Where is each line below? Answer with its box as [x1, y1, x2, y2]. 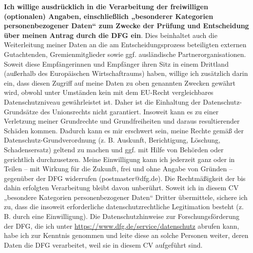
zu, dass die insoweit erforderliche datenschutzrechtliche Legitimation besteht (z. [4, 201, 244, 212]
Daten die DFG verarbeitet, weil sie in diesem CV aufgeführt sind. [4, 239, 203, 250]
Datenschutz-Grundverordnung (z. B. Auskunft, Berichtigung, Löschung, [4, 135, 220, 145]
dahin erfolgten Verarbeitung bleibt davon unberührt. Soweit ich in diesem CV [4, 182, 239, 193]
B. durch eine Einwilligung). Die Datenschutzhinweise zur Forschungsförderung [4, 211, 239, 221]
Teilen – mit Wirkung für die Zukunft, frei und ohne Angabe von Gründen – [4, 163, 233, 174]
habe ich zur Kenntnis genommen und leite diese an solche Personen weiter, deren [4, 230, 249, 240]
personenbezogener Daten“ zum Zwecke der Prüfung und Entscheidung [4, 20, 249, 31]
